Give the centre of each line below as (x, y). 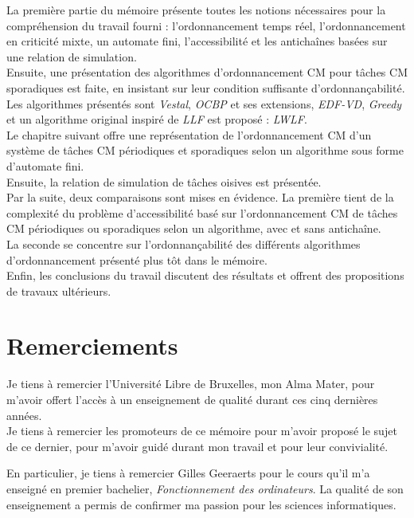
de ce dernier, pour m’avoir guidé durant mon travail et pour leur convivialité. (197, 446)
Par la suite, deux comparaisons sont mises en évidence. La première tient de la (200, 197)
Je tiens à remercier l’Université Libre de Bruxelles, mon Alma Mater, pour (191, 384)
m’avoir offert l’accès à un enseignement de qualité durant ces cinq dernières (192, 399)
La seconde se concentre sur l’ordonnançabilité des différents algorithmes (184, 243)
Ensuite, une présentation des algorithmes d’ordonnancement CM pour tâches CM (207, 72)
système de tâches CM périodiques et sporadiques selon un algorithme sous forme (205, 150)
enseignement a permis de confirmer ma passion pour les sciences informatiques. (201, 504)
